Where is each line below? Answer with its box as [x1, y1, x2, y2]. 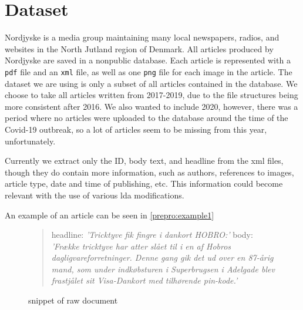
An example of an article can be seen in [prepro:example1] [5, 208, 214, 221]
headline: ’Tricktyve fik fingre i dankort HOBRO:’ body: [51, 228, 253, 241]
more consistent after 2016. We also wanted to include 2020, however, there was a [5, 100, 298, 112]
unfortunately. [5, 134, 56, 147]
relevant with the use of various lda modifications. [5, 188, 184, 201]
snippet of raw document [28, 294, 118, 306]
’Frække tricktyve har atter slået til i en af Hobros [51, 240, 231, 252]
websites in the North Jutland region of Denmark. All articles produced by [5, 42, 274, 55]
